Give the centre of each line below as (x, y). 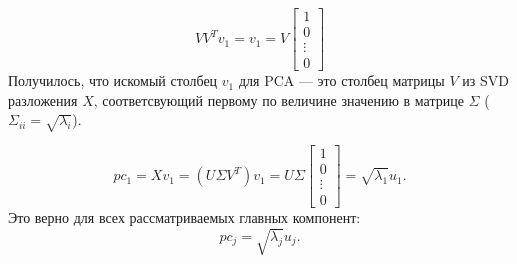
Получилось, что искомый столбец (113, 80)
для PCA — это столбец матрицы (341, 80)
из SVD (485, 80)
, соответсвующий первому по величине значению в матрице (278, 99)
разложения (43, 99)
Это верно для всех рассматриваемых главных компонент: (184, 217)
